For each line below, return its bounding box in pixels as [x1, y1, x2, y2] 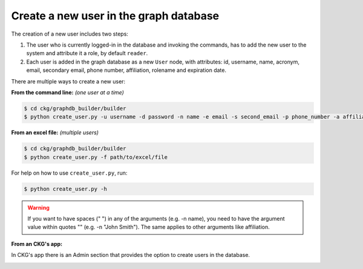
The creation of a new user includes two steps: [11, 30, 128, 37]
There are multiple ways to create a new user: [11, 77, 126, 85]
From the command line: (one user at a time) [11, 88, 124, 96]
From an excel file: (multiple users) [11, 129, 99, 136]
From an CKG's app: [11, 240, 63, 247]
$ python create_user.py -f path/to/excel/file [24, 154, 168, 160]
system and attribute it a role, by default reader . [26, 50, 148, 57]
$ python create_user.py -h [24, 185, 107, 192]
